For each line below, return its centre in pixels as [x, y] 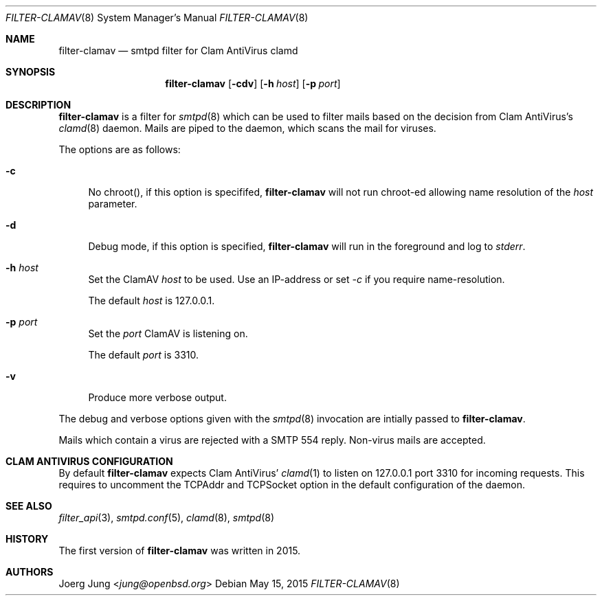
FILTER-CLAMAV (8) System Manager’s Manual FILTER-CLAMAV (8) [157, 18]
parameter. [113, 204]
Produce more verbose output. [157, 397]
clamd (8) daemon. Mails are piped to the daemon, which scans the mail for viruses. [247, 128]
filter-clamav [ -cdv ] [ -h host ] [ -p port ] [253, 83]
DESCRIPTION [38, 105]
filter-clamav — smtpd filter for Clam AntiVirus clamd [178, 50]
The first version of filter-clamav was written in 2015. [180, 551]
